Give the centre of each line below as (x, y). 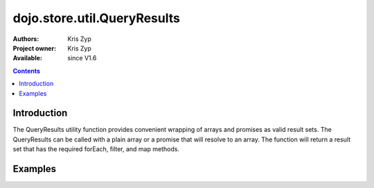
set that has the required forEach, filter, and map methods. (96, 149)
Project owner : (35, 48)
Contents (27, 71)
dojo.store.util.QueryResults (96, 18)
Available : (28, 58)
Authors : (26, 39)
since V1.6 (82, 58)
